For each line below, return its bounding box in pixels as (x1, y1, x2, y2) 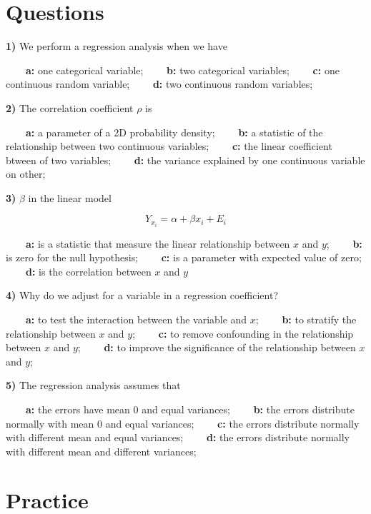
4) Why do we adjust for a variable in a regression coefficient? (6, 288, 278, 303)
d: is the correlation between (26, 263, 152, 278)
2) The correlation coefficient (6, 100, 134, 115)
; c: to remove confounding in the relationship (132, 326, 354, 341)
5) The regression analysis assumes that (6, 378, 181, 393)
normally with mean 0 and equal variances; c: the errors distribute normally (6, 415, 360, 430)
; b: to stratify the (255, 311, 357, 326)
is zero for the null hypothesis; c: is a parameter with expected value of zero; (6, 250, 362, 265)
